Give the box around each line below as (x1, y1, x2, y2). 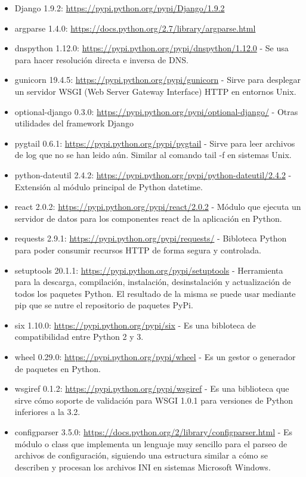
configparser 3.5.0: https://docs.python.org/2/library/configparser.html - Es (14, 426, 293, 438)
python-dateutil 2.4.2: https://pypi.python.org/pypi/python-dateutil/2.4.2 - (14, 168, 292, 181)
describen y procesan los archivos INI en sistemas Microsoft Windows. (14, 460, 271, 473)
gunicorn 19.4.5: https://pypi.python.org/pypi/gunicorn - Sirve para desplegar (14, 73, 301, 86)
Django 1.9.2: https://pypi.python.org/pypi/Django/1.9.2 (14, 2, 225, 14)
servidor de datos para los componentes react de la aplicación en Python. (14, 212, 282, 224)
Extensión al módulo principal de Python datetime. (14, 180, 203, 193)
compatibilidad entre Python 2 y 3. (14, 330, 144, 343)
